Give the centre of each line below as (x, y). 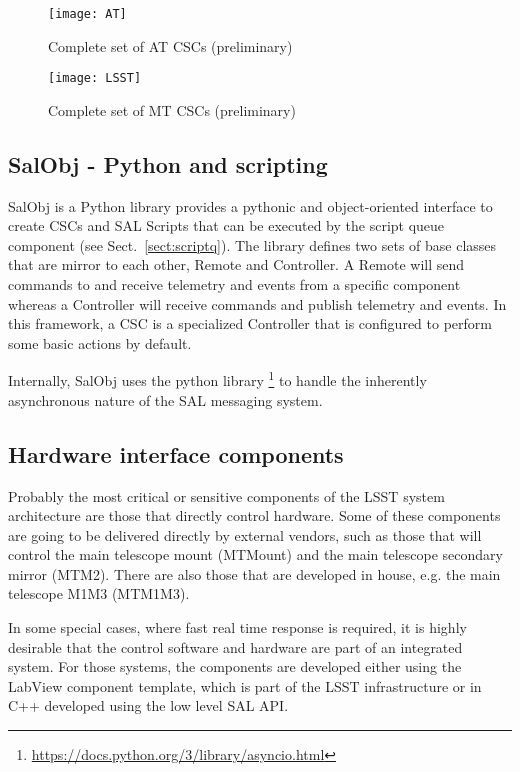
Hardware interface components (176, 453)
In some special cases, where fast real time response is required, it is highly (237, 627)
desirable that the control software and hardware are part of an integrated (235, 646)
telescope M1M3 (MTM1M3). (99, 593)
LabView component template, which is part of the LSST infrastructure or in (245, 685)
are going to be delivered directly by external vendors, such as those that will (245, 534)
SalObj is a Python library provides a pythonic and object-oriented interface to (250, 205)
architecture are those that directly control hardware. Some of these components (254, 515)
